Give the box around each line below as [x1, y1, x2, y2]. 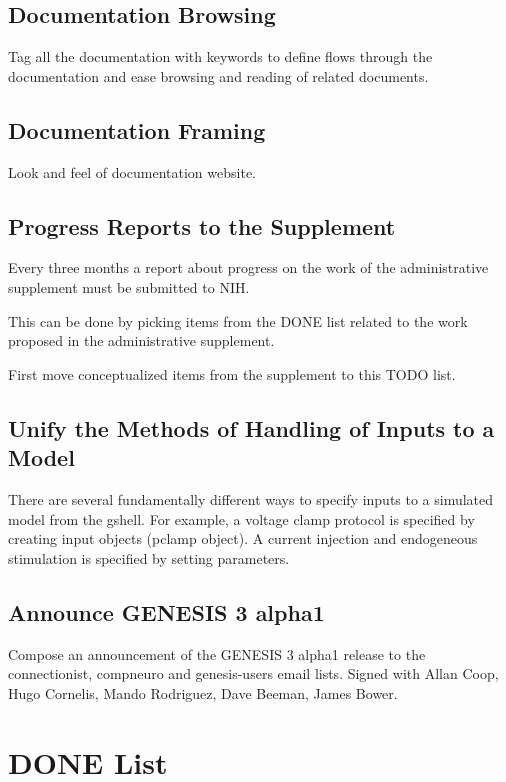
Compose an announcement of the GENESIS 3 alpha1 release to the [8, 643, 426, 664]
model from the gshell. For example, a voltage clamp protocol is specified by [8, 508, 475, 529]
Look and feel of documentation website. [8, 161, 256, 182]
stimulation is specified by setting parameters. [8, 547, 290, 568]
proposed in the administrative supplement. [8, 330, 275, 351]
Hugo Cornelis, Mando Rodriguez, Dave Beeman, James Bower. [8, 682, 398, 703]
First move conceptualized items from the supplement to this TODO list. [8, 363, 456, 384]
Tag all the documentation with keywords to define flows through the [8, 46, 433, 67]
